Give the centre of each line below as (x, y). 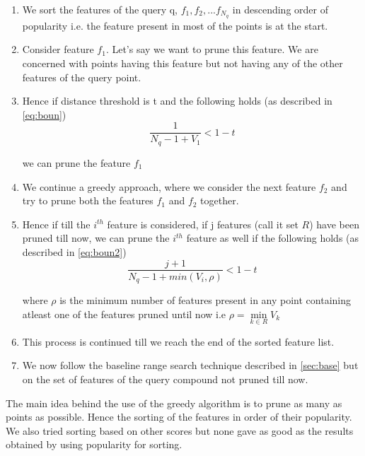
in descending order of (280, 9)
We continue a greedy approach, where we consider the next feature (169, 186)
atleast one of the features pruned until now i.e (124, 314)
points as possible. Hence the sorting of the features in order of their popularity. (179, 417)
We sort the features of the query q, (100, 9)
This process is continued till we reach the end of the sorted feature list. (178, 341)
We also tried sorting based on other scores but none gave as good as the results (180, 430)
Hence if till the (56, 224)
